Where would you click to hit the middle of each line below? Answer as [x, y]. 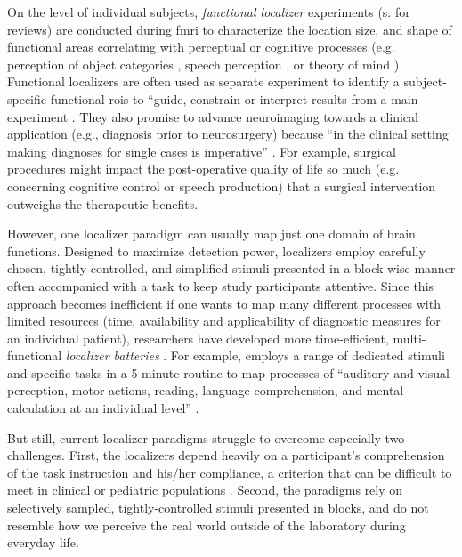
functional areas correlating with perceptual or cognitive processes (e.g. [201, 47]
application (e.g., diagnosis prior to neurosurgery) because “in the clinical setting [228, 134]
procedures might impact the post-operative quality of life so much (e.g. [203, 169]
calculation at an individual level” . [103, 408]
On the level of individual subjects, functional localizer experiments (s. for [209, 12]
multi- [409, 338]
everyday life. [43, 542]
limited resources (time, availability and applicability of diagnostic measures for [224, 321]
